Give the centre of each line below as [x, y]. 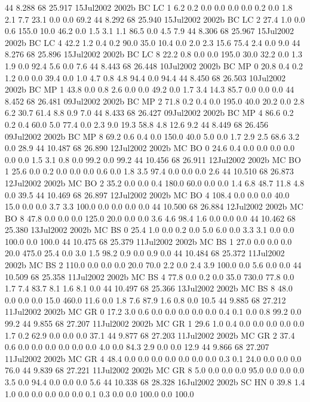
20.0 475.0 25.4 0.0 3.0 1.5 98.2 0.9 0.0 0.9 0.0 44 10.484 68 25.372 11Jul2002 [145, 253]
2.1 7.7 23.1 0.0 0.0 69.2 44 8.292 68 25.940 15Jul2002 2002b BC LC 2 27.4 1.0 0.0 [155, 19]
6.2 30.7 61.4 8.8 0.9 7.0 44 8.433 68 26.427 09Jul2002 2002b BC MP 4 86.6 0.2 [149, 113]
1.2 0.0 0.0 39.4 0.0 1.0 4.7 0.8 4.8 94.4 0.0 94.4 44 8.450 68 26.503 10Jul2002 [145, 77]
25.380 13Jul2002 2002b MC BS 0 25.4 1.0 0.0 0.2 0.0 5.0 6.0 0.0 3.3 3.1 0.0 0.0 [150, 230]
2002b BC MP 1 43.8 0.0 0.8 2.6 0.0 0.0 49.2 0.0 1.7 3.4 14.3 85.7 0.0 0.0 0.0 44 [150, 89]
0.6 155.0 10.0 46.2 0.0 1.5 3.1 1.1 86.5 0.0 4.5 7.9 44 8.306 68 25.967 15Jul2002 [149, 31]
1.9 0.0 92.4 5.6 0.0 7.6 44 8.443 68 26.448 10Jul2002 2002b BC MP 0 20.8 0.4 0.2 [154, 65]
